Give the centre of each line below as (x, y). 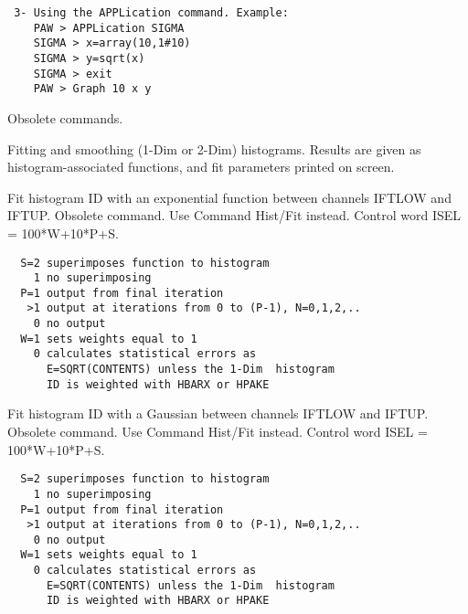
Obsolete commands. (65, 117)
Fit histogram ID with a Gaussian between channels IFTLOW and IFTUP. (218, 413)
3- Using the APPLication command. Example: (151, 13)
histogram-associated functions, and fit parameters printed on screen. (201, 167)
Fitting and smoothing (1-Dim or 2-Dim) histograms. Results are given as (214, 148)
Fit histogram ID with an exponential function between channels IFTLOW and (229, 197)
